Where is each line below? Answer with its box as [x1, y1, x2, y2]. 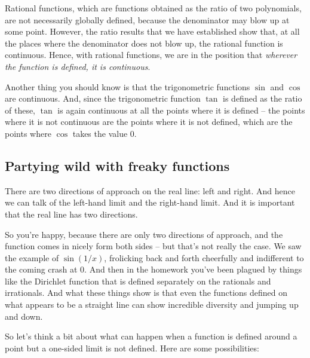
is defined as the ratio [223, 92, 302, 105]
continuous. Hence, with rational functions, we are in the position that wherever [5, 48, 297, 61]
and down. [5, 310, 43, 322]
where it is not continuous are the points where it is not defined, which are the [5, 115, 293, 128]
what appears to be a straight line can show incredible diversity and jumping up [5, 298, 299, 311]
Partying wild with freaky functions [5, 156, 230, 175]
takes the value [72, 127, 128, 139]
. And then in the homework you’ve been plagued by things [84, 263, 302, 276]
